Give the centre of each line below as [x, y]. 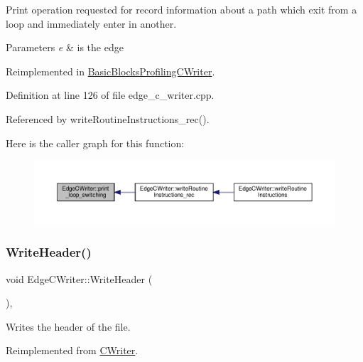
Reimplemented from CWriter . [72, 350]
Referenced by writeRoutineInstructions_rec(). [108, 118]
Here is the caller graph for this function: [95, 143]
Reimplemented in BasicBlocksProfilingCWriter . [110, 71]
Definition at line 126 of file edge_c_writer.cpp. [110, 95]
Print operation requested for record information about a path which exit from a [181, 9]
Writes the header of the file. [68, 326]
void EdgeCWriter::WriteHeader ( [79, 278]
